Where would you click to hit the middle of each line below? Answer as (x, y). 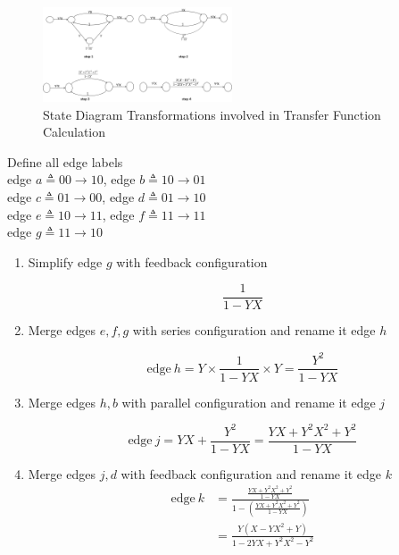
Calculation (75, 132)
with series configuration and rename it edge (254, 330)
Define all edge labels (65, 161)
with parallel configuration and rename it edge (249, 402)
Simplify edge (65, 261)
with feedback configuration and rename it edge (251, 473)
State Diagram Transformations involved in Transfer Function (212, 114)
